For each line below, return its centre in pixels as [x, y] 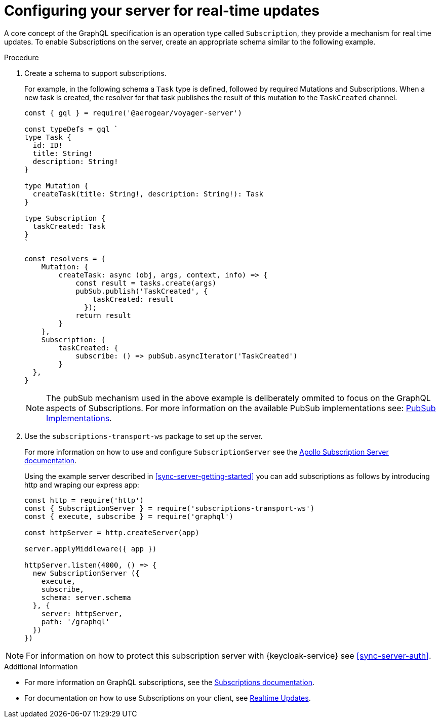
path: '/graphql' [75, 621]
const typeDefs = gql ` [71, 129]
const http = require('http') [84, 500]
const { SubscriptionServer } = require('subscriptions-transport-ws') [170, 508]
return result [103, 315]
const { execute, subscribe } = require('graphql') [129, 516]
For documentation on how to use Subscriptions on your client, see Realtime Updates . [168, 698]
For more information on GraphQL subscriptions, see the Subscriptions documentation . [170, 682]
